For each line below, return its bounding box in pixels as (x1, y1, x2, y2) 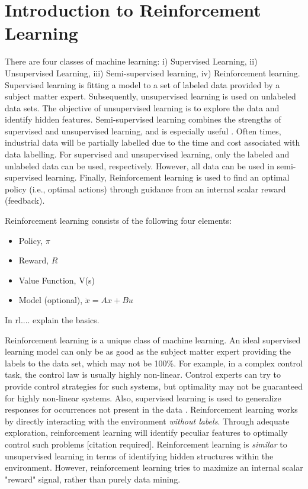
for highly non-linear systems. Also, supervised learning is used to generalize (5, 391, 281, 404)
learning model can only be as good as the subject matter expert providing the (5, 345, 291, 358)
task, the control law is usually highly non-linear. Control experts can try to (5, 368, 281, 381)
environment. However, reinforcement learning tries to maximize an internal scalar (5, 461, 303, 474)
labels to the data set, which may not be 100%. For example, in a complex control (5, 356, 303, 369)
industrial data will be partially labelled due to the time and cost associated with (5, 136, 300, 149)
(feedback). (5, 194, 45, 207)
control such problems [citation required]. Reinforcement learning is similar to (5, 437, 287, 450)
